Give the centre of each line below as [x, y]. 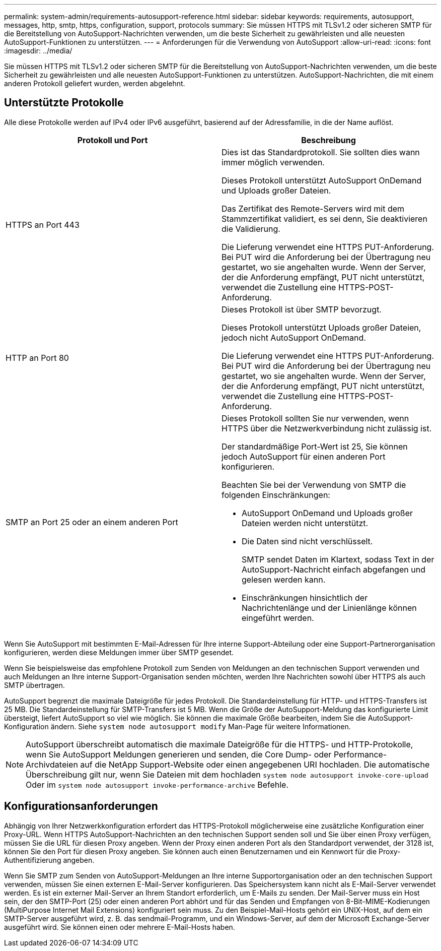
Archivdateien [52, 764]
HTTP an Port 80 [37, 358]
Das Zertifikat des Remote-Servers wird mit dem [313, 208]
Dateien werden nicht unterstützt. [305, 523]
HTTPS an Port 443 [43, 225]
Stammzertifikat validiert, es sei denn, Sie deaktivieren [324, 218]
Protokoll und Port [113, 140]
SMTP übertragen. [34, 685]
